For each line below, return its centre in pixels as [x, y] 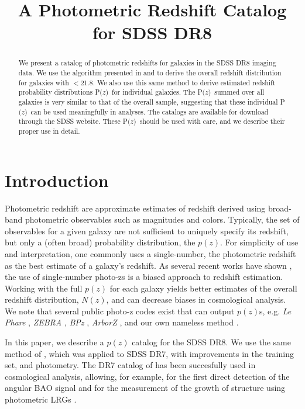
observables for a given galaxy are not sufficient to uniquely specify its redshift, [147, 231]
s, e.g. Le [275, 311]
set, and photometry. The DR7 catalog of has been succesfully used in [130, 365]
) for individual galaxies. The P [154, 92]
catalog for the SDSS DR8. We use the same [211, 342]
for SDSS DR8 [152, 32]
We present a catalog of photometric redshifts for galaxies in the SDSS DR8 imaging [147, 63]
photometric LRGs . [41, 399]
